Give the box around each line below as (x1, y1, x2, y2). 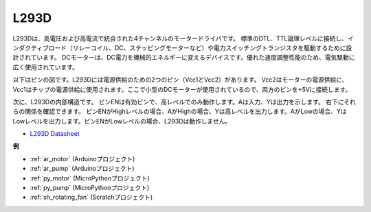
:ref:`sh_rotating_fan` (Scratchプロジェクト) (30, 193, 153, 202)
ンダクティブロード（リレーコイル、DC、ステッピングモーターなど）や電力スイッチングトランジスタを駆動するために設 (12, 43, 352, 51)
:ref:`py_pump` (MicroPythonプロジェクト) (30, 184, 150, 192)
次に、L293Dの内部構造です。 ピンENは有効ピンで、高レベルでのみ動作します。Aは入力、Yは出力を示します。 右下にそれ (12, 97, 357, 106)
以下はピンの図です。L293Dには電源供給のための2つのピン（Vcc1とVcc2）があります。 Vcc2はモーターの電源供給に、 (12, 75, 348, 84)
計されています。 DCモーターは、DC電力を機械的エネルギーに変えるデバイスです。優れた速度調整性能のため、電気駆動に (12, 54, 355, 62)
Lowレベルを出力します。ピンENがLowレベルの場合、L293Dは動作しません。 (12, 117, 232, 125)
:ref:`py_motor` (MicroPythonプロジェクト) (30, 174, 150, 182)
